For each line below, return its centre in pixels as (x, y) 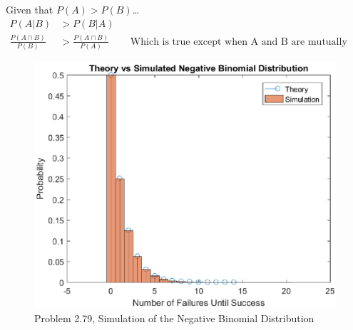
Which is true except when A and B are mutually (239, 42)
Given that (30, 9)
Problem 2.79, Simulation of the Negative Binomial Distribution (174, 318)
